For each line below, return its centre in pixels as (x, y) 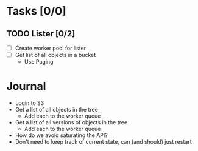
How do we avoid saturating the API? (61, 135)
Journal (26, 86)
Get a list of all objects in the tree (57, 110)
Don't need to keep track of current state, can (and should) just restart (103, 142)
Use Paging (39, 62)
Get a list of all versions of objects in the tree (71, 122)
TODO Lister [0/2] (41, 34)
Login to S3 (30, 103)
